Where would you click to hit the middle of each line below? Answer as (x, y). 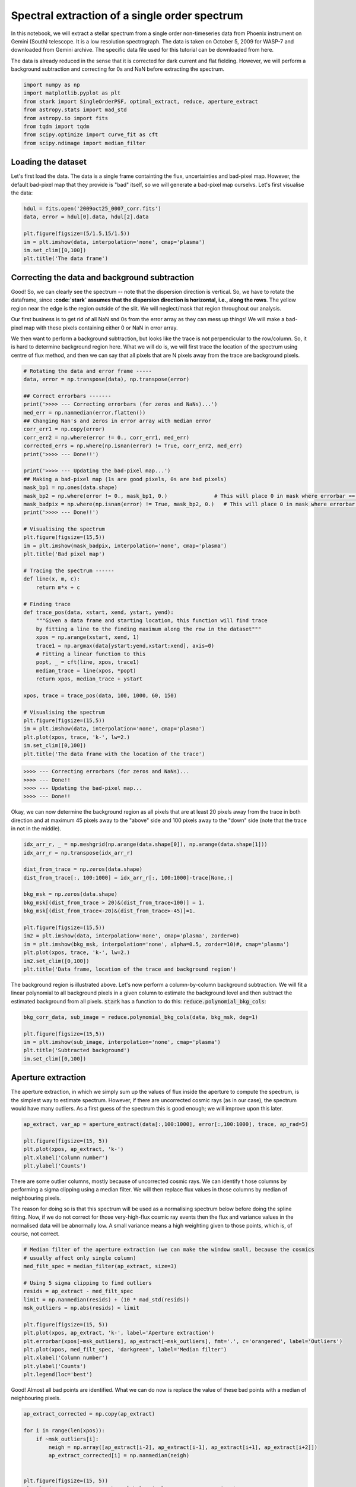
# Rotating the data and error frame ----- (88, 371)
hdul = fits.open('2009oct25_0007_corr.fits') (92, 209)
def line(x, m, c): (52, 579)
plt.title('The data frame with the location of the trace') (114, 754)
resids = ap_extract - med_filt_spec (78, 1291)
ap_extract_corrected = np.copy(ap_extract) (89, 1414)
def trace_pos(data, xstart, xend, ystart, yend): (99, 612)
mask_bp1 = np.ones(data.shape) (71, 487)
